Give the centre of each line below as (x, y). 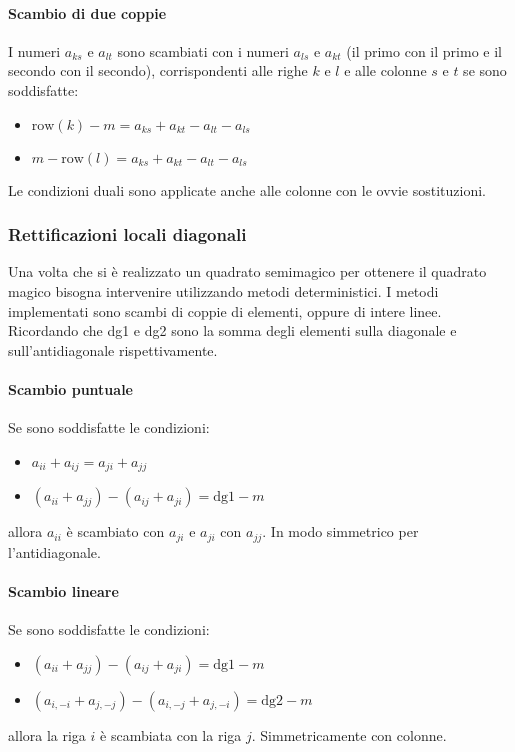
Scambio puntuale (70, 388)
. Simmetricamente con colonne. (349, 734)
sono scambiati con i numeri (203, 50)
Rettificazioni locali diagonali (127, 234)
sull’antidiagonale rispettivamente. (113, 349)
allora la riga (47, 734)
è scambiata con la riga (171, 734)
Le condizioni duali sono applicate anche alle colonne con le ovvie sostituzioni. (247, 189)
